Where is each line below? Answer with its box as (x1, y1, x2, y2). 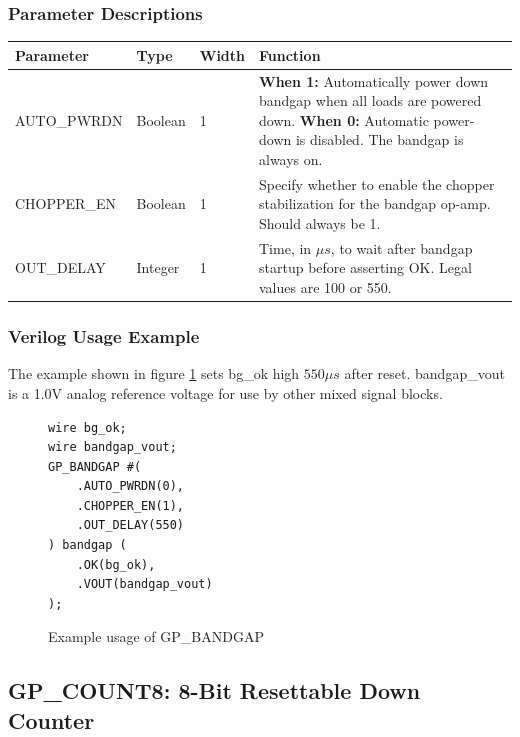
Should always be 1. (259, 212, 381, 233)
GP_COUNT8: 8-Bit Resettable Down (8, 675, 421, 706)
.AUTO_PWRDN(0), (76, 479, 185, 494)
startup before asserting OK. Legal (259, 257, 472, 278)
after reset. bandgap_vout (344, 363, 505, 384)
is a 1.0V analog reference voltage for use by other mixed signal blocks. (8, 382, 443, 403)
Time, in (259, 237, 312, 258)
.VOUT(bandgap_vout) (76, 577, 213, 592)
